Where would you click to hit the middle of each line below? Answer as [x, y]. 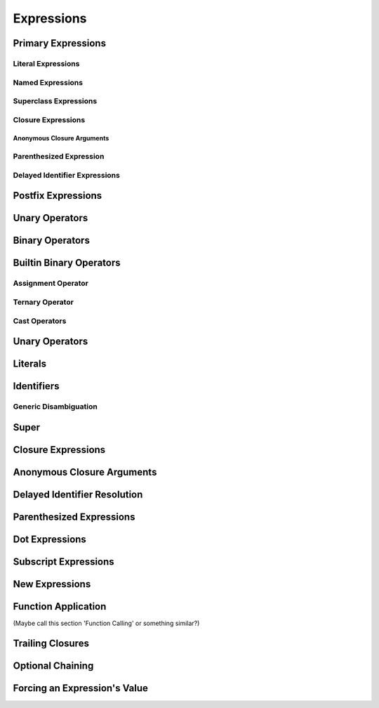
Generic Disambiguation [55, 407]
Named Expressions [48, 82]
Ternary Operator [43, 302]
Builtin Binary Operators [67, 263]
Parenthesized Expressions [74, 517]
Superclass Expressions [55, 101]
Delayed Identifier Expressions [67, 175]
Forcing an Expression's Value [81, 688]
